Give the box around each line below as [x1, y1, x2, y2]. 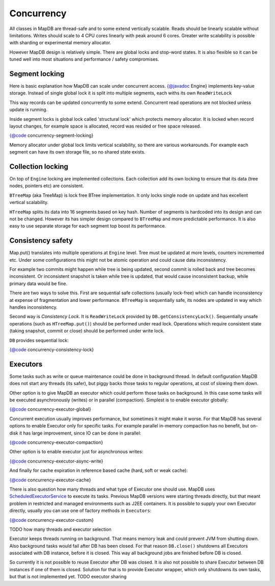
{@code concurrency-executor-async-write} [9, 458, 104, 464]
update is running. [9, 107, 48, 113]
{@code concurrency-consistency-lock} [9, 346, 94, 352]
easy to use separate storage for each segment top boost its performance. [9, 223, 167, 229]
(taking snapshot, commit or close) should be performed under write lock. [9, 328, 165, 334]
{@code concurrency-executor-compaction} [9, 439, 103, 446]
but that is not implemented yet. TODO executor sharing [9, 574, 127, 580]
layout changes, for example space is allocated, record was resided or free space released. [9, 123, 201, 129]
